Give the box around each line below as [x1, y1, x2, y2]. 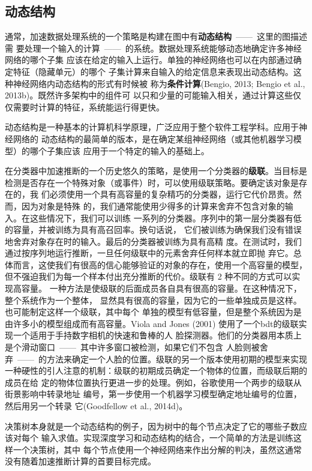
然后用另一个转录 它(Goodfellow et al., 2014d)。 [5, 400, 188, 412]
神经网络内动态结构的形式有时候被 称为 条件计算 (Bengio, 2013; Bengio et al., [13, 77, 305, 89]
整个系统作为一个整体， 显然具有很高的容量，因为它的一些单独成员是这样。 [5, 293, 302, 306]
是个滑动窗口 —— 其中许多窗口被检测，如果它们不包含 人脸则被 [5, 341, 260, 353]
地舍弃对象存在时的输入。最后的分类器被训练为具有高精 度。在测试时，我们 [5, 235, 302, 247]
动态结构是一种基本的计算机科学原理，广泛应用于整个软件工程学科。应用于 [5, 121, 299, 133]
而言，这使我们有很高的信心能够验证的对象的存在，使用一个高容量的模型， [13, 258, 307, 271]
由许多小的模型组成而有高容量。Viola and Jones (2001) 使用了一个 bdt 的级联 [5, 317, 299, 329]
